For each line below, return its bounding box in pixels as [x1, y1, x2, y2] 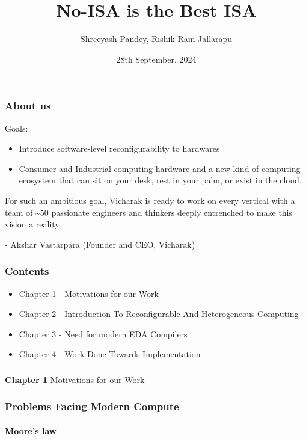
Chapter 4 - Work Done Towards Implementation [19, 348, 201, 360]
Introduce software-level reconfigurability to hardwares [19, 142, 220, 155]
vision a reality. [5, 218, 61, 230]
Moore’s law [5, 424, 57, 437]
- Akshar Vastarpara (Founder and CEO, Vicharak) [5, 238, 195, 250]
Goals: [5, 121, 28, 134]
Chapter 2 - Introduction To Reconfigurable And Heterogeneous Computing [19, 307, 299, 320]
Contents [5, 263, 49, 278]
